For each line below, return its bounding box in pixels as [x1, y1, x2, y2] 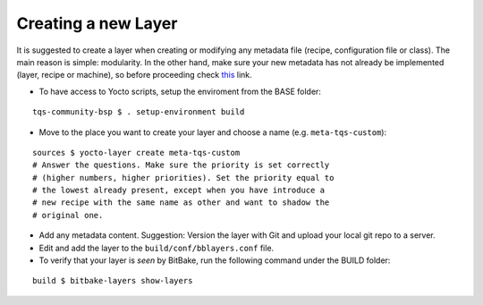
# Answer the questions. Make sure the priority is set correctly [32, 160, 330, 170]
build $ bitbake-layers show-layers [32, 275, 193, 286]
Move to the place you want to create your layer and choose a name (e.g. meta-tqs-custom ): [38, 126, 387, 138]
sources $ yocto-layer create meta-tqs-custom [32, 148, 241, 157]
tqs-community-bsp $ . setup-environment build [32, 107, 245, 117]
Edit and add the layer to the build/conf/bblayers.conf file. [38, 242, 275, 253]
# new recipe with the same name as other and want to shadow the [32, 198, 330, 208]
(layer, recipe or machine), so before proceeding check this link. [16, 70, 252, 80]
